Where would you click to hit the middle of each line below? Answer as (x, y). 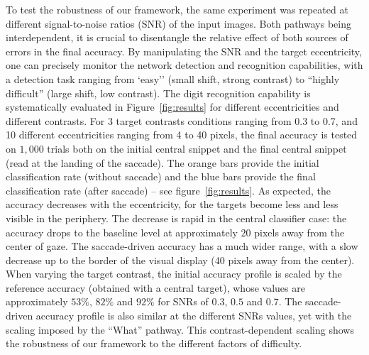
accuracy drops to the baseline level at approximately (122, 232)
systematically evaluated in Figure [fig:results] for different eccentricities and (172, 107)
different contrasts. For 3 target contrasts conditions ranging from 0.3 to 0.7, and (182, 120)
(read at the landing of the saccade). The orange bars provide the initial (163, 162)
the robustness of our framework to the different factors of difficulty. (154, 343)
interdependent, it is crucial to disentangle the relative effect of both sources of (177, 37)
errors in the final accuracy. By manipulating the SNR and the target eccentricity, (184, 51)
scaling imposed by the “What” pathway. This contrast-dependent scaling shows (180, 329)
